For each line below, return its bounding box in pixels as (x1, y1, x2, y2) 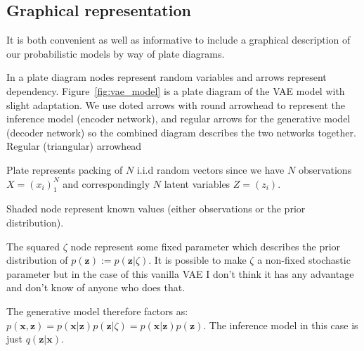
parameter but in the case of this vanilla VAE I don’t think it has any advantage (6, 266, 354, 281)
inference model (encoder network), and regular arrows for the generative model (6, 111, 351, 126)
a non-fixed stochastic (257, 253, 351, 267)
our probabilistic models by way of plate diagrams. (6, 46, 225, 60)
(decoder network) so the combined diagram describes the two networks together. (6, 125, 356, 139)
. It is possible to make (148, 253, 247, 267)
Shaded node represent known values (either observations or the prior (6, 201, 306, 216)
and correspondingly (63, 176, 150, 191)
